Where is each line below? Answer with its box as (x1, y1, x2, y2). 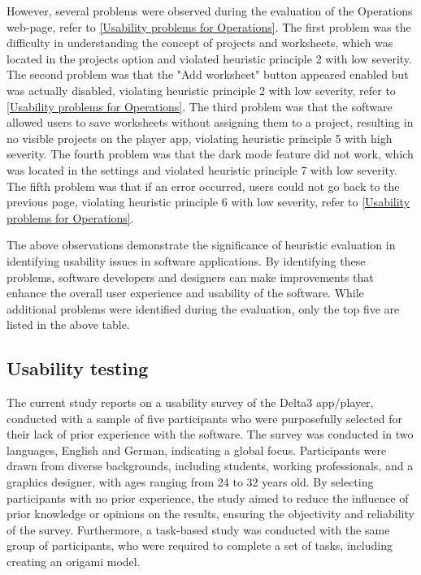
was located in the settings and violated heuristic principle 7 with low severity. (7, 161, 397, 178)
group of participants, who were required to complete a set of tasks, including (7, 537, 393, 554)
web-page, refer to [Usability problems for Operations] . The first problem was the (7, 18, 411, 35)
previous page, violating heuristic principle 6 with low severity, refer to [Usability (7, 193, 410, 210)
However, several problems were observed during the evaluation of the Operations (7, 2, 413, 19)
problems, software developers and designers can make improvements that (7, 268, 374, 285)
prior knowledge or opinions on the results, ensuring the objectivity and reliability (7, 505, 414, 522)
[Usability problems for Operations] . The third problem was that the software (7, 97, 393, 115)
